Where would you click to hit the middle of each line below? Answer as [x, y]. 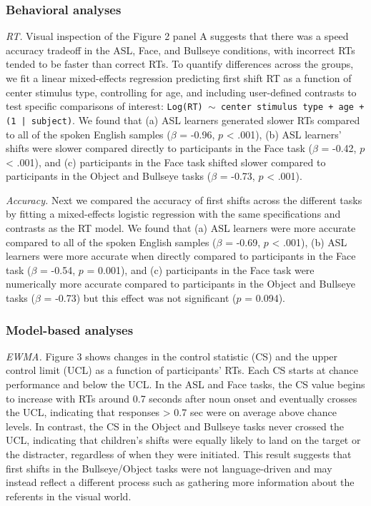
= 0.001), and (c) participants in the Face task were [201, 269]
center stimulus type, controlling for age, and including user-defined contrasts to [181, 92]
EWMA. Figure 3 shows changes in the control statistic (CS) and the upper [172, 356]
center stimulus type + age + [292, 107]
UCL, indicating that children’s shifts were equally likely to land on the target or [183, 440]
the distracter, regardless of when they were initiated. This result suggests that [179, 454]
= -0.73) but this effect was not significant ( [140, 298]
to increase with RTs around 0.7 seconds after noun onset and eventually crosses [182, 398]
